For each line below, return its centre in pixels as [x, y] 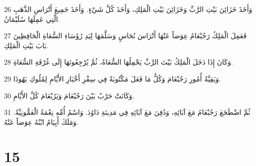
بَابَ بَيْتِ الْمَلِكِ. [26, 45]
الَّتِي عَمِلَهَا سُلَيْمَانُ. [32, 19]
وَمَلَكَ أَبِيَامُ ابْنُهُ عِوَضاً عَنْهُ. [41, 122]
